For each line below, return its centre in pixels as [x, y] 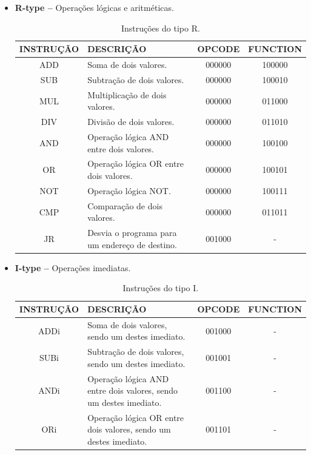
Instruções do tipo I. [161, 288]
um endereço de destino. [132, 244]
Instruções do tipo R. [160, 28]
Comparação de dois [125, 205]
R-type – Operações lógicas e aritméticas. [94, 7]
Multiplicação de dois [127, 94]
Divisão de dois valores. [131, 122]
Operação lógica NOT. [129, 190]
